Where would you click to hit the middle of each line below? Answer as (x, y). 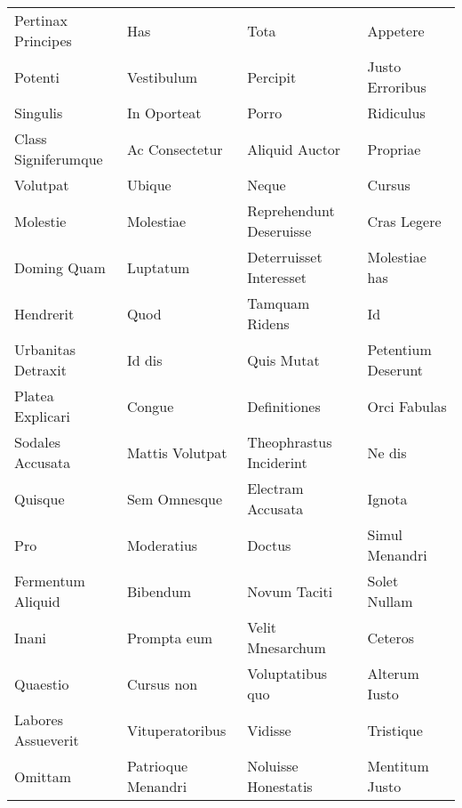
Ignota (387, 498)
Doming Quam (60, 267)
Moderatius (162, 545)
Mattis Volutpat (177, 452)
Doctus (269, 545)
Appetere (396, 30)
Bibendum (159, 591)
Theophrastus (290, 442)
